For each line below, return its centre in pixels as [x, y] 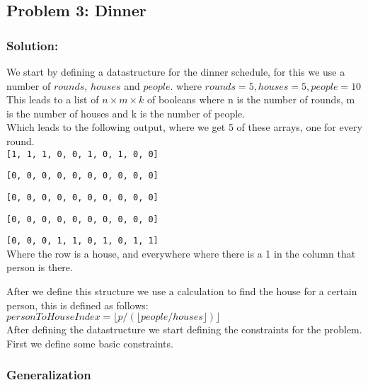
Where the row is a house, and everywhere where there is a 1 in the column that [181, 253]
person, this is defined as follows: [77, 305]
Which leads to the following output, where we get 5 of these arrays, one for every [184, 127]
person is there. [40, 267]
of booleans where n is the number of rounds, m [251, 99]
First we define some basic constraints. [90, 343]
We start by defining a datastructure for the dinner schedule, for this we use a [176, 71]
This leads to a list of [53, 99]
